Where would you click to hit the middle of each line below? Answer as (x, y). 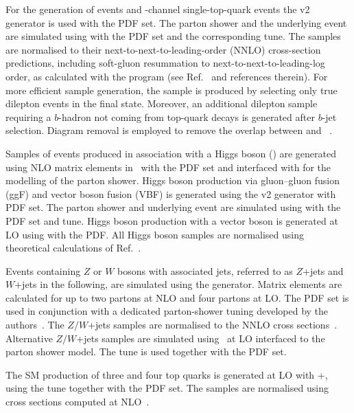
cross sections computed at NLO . (78, 402)
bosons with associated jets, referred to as (205, 270)
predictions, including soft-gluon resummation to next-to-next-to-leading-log (165, 63)
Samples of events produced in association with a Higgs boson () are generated (171, 153)
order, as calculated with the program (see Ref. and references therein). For (167, 76)
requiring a (28, 116)
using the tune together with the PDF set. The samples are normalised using (167, 388)
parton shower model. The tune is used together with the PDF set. (146, 351)
